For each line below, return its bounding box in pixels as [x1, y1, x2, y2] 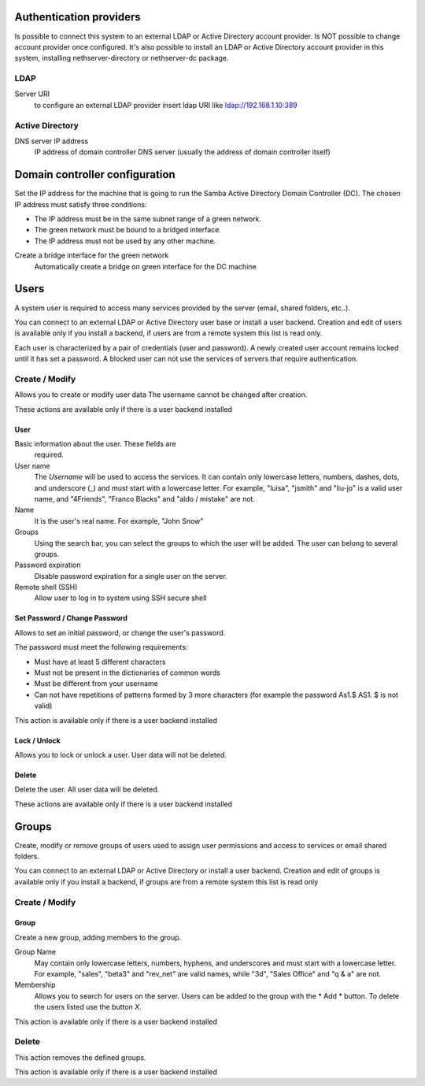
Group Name [14, 947, 57, 957]
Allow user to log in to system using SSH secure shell [34, 593, 207, 602]
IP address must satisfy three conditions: [14, 199, 147, 209]
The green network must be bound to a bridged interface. [34, 225, 222, 235]
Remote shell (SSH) [14, 583, 78, 592]
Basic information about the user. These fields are [14, 439, 176, 448]
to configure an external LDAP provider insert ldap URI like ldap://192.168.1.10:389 [34, 100, 298, 109]
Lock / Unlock [14, 736, 61, 745]
